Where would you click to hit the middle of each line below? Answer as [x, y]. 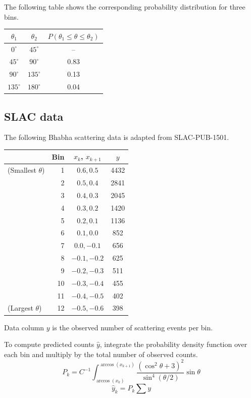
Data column [24, 327]
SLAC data [34, 116]
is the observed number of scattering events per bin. [133, 327]
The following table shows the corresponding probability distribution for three [125, 7]
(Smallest [22, 170]
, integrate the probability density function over [173, 344]
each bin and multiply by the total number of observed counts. [101, 354]
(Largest [20, 308]
